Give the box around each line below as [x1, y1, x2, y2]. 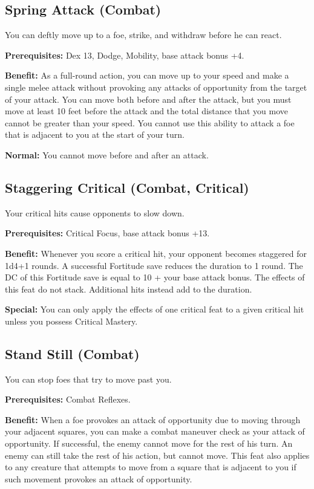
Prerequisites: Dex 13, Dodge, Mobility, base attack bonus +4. [5, 48, 244, 61]
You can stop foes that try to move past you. [5, 372, 172, 385]
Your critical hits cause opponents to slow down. [5, 206, 185, 219]
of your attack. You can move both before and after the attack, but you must [5, 92, 292, 105]
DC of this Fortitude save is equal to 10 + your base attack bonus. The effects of [5, 271, 305, 283]
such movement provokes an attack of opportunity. [5, 472, 192, 485]
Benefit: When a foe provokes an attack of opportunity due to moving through [5, 413, 301, 426]
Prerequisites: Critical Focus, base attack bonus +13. [5, 227, 210, 239]
